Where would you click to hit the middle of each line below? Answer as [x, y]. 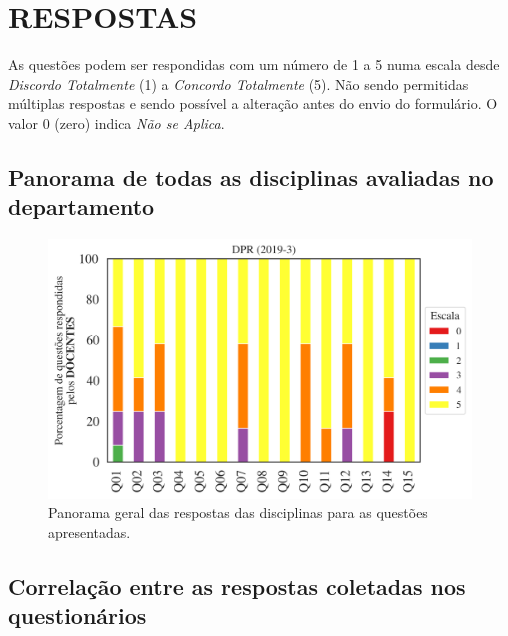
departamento [81, 206]
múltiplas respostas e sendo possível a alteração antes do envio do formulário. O [253, 103]
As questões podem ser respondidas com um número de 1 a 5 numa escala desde [254, 64]
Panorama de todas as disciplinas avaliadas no [251, 176]
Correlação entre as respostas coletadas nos [237, 585]
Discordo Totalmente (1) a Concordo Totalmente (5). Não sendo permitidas [238, 83]
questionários [77, 615]
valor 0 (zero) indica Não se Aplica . [116, 122]
